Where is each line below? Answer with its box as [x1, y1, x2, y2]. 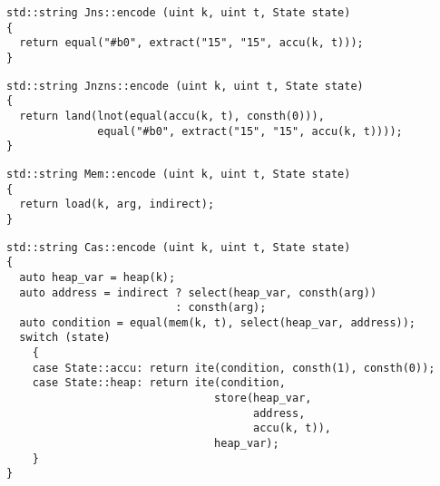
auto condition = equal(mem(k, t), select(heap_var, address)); [19, 316, 416, 329]
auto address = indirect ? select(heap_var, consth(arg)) [19, 286, 377, 299]
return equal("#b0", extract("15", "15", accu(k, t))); [19, 36, 364, 50]
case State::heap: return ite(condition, [32, 376, 286, 390]
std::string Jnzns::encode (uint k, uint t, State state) [6, 79, 364, 92]
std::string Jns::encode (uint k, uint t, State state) [6, 6, 351, 19]
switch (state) [19, 331, 111, 345]
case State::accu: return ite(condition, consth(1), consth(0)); [32, 361, 435, 374]
